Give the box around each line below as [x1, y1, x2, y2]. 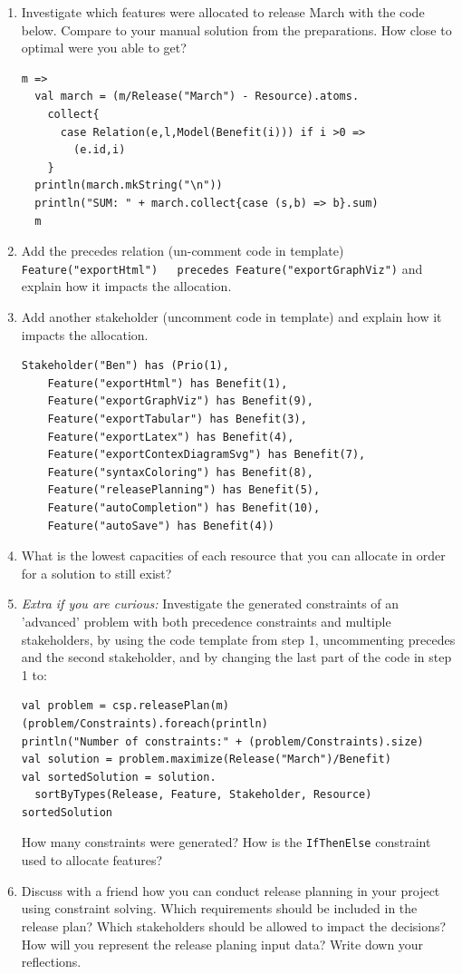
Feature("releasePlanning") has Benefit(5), [47, 483, 321, 497]
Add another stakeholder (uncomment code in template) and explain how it [21, 307, 442, 326]
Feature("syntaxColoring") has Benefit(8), [47, 465, 313, 479]
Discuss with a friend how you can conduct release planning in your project [21, 881, 440, 900]
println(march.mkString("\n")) [34, 179, 223, 192]
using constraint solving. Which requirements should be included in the [21, 899, 418, 918]
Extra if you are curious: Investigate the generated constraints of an [21, 594, 399, 613]
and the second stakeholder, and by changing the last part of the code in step [21, 648, 452, 667]
